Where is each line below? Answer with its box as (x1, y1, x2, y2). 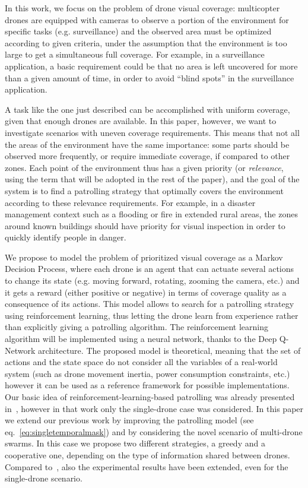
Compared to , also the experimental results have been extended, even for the (5, 460, 288, 473)
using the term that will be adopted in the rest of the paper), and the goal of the (5, 173, 300, 185)
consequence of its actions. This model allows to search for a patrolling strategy (5, 297, 294, 310)
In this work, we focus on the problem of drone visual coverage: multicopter (5, 2, 280, 14)
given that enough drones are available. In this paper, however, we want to (5, 115, 277, 127)
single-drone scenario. (5, 472, 82, 484)
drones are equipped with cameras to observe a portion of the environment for (5, 13, 289, 26)
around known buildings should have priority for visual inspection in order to (5, 219, 285, 232)
